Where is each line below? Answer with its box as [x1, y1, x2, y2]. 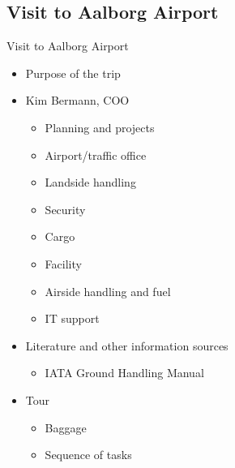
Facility [45, 255, 82, 272]
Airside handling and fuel [45, 282, 171, 299]
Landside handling [45, 174, 136, 191]
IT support [45, 310, 100, 327]
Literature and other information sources [25, 337, 229, 354]
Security [45, 200, 86, 217]
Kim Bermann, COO [25, 92, 130, 109]
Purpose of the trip [25, 64, 121, 81]
